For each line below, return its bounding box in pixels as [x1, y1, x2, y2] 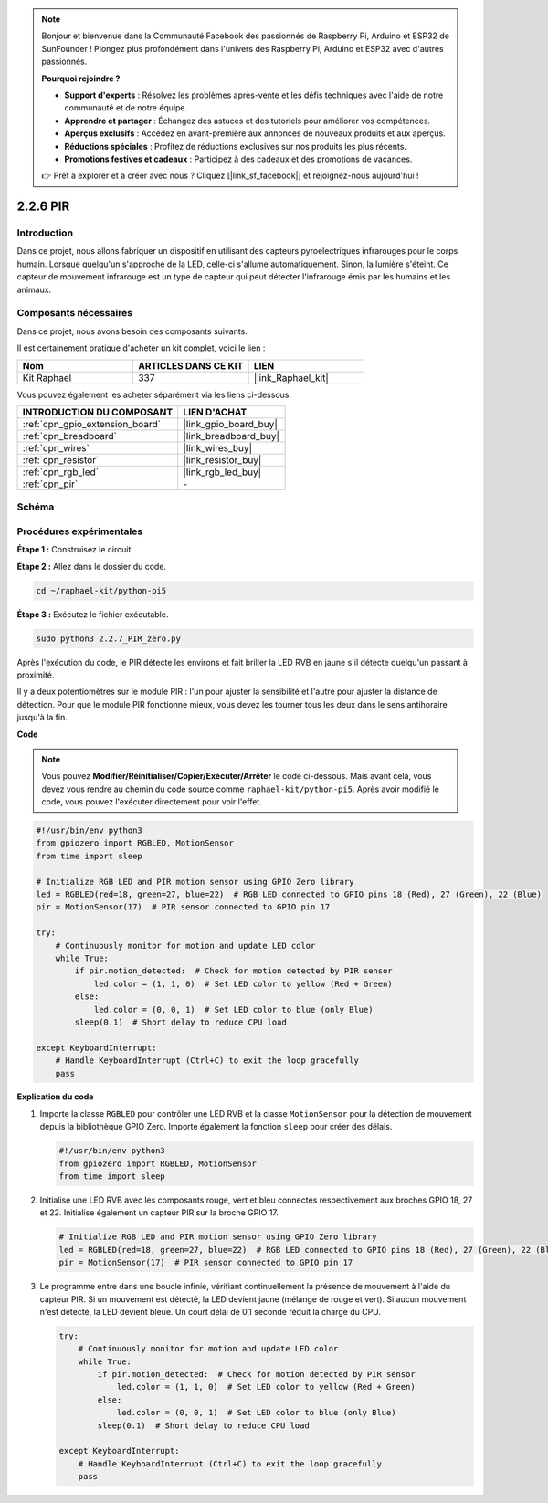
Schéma [16, 500, 55, 513]
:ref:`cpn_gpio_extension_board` [22, 417, 162, 430]
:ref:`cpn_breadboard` [22, 429, 118, 442]
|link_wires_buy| [183, 441, 253, 454]
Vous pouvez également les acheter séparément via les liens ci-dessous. [16, 389, 292, 400]
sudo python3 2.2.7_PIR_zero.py [36, 633, 182, 644]
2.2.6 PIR [16, 199, 70, 215]
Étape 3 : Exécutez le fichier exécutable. [16, 608, 169, 620]
